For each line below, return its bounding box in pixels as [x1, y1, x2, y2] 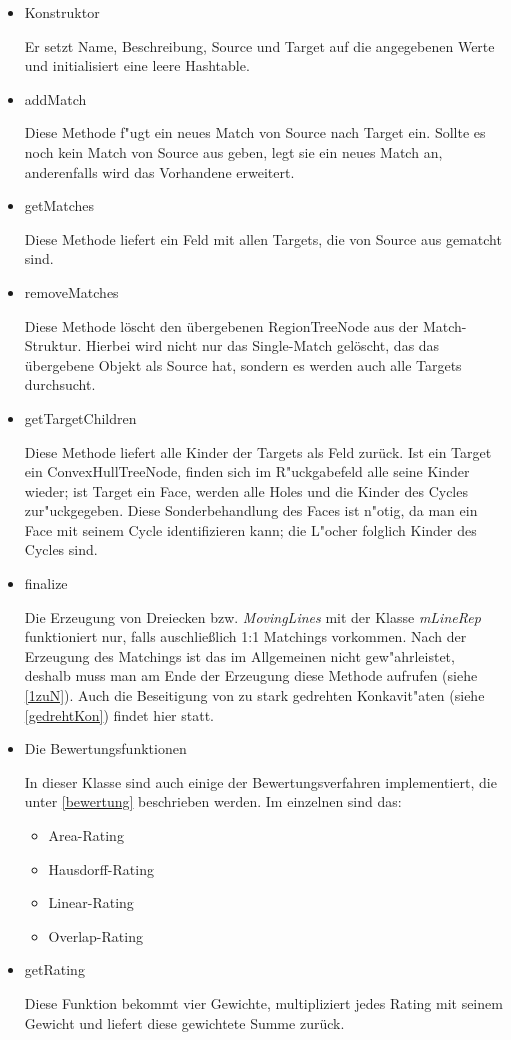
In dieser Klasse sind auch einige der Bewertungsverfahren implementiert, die [24, 771, 497, 792]
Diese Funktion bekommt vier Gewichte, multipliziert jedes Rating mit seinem [24, 992, 503, 1013]
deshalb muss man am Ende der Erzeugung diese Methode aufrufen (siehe [24, 665, 478, 686]
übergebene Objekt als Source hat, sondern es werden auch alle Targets [24, 354, 462, 375]
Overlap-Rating [48, 925, 143, 946]
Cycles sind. [24, 539, 98, 560]
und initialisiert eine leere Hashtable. [24, 55, 250, 76]
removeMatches [24, 281, 119, 302]
